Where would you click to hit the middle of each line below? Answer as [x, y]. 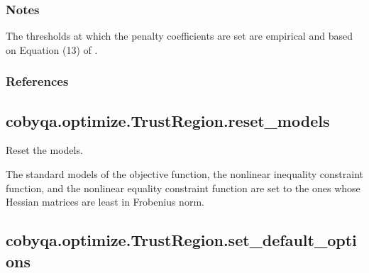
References [37, 81]
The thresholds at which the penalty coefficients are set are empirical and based [179, 36]
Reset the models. [44, 150]
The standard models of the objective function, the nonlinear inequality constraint [185, 174]
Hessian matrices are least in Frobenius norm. [105, 202]
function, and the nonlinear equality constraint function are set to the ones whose [183, 188]
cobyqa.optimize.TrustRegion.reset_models [168, 120]
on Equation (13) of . [52, 49]
